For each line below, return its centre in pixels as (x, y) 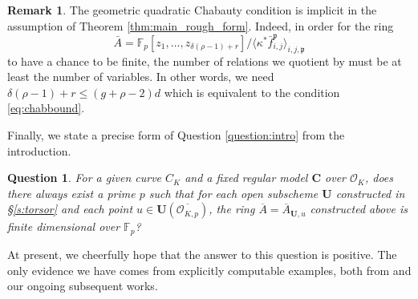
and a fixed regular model (246, 178)
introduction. (39, 150)
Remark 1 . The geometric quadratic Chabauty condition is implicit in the (192, 10)
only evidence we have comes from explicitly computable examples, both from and (209, 270)
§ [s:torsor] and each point (70, 209)
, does (379, 178)
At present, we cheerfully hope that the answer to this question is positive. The (202, 254)
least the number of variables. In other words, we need (141, 77)
